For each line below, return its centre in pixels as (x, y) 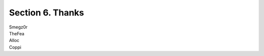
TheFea (17, 33)
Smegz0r (18, 27)
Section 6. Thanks (46, 13)
